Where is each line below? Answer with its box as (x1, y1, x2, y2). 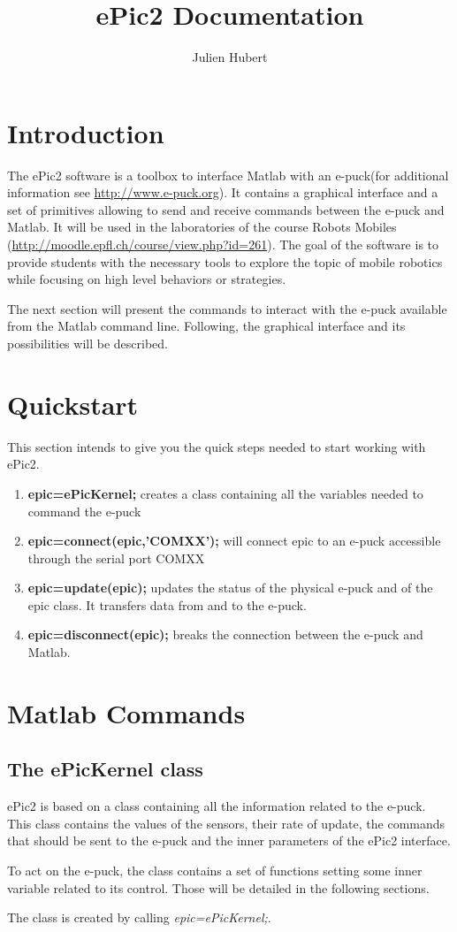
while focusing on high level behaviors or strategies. (7, 270, 286, 288)
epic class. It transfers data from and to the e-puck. (27, 595, 307, 614)
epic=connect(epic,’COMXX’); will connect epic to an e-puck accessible (27, 531, 441, 550)
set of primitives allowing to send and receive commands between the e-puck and (7, 200, 445, 218)
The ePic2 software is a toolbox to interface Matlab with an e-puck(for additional (7, 165, 449, 184)
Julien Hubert (192, 48, 268, 66)
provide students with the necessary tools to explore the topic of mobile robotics (7, 252, 443, 271)
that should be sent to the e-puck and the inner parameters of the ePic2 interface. (7, 831, 451, 850)
